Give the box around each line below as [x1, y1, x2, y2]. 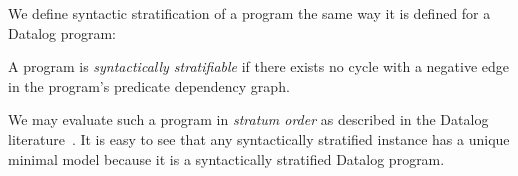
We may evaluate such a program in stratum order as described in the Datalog [8, 109, 489, 130]
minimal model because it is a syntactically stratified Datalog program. [8, 148, 445, 169]
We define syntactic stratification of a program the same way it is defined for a [8, 3, 491, 23]
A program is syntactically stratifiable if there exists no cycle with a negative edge [8, 56, 509, 77]
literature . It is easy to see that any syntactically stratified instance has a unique [8, 128, 510, 149]
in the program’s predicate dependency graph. [8, 75, 290, 96]
